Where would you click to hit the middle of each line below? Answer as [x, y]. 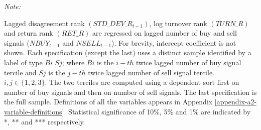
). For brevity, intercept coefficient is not [174, 42]
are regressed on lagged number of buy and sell [165, 33]
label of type [23, 62]
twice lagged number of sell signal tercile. [151, 72]
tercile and [20, 72]
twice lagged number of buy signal [188, 62]
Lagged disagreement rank [44, 23]
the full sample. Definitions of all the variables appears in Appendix [108, 102]
